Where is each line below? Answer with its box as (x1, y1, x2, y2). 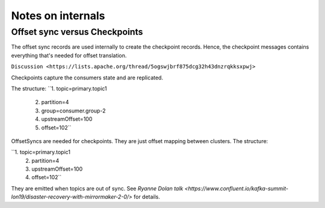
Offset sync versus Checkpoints (11, 26, 143, 37)
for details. (133, 193, 161, 201)
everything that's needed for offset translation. (11, 52, 127, 59)
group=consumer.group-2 (41, 107, 106, 114)
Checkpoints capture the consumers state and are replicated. (11, 74, 164, 81)
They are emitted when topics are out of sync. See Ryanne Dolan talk (11, 185, 184, 192)
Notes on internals (11, 9, 105, 22)
